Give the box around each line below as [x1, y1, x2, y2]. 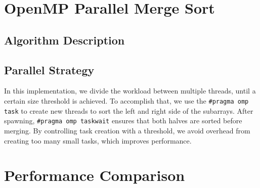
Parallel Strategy [4, 62, 95, 77]
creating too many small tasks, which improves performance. [4, 135, 192, 146]
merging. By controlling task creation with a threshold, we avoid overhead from [4, 125, 250, 135]
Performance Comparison [4, 165, 185, 185]
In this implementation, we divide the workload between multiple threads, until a [4, 85, 256, 96]
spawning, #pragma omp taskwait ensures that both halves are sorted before [4, 115, 242, 126]
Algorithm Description [4, 32, 125, 48]
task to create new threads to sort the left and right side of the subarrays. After [4, 105, 253, 116]
